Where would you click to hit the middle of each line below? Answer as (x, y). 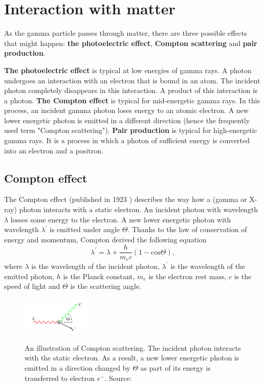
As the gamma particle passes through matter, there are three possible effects (126, 33)
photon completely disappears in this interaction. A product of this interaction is (131, 90)
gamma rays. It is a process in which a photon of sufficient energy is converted (127, 140)
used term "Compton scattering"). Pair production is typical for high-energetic (131, 130)
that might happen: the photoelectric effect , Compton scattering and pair (131, 43)
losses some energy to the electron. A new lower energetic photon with (121, 219)
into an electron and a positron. (54, 150)
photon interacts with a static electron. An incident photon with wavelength (139, 209)
